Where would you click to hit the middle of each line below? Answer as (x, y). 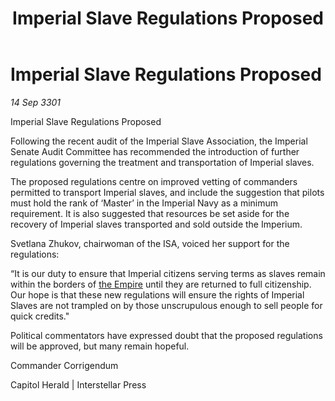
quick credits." (40, 316)
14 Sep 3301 (36, 102)
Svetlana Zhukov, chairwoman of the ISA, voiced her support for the (150, 243)
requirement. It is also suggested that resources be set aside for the (150, 213)
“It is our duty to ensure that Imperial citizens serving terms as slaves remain (168, 273)
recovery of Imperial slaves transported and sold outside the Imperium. (156, 224)
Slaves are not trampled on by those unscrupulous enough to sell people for (166, 305)
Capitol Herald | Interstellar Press (78, 384)
